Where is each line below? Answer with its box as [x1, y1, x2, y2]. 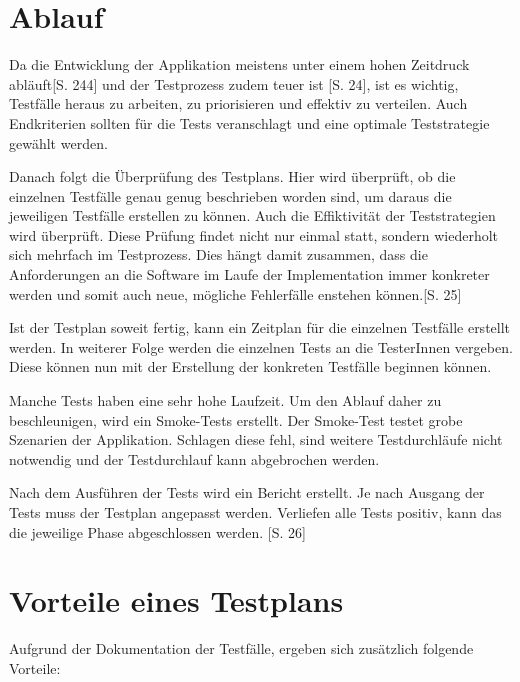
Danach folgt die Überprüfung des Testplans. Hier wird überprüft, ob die [9, 166, 456, 187]
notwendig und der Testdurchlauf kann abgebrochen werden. [9, 448, 380, 469]
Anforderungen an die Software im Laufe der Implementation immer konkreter [9, 264, 490, 285]
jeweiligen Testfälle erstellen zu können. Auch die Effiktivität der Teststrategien [9, 205, 496, 226]
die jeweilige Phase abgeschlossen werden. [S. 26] [9, 521, 306, 542]
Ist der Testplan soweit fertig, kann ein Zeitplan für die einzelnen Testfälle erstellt [9, 317, 511, 338]
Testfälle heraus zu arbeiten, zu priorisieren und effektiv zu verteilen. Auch [9, 93, 468, 114]
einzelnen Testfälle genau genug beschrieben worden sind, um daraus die [9, 185, 452, 206]
